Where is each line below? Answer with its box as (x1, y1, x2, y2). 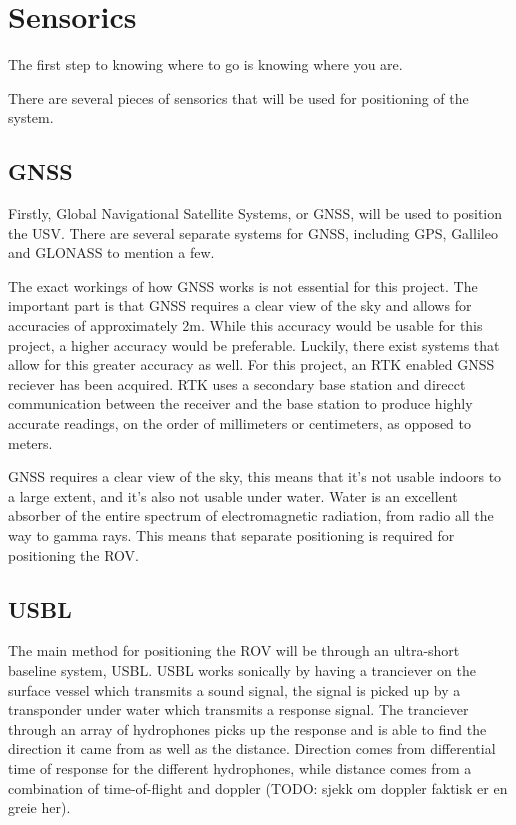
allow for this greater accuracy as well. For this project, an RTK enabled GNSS (8, 354, 495, 375)
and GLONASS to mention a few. (8, 242, 215, 263)
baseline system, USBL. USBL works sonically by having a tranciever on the (8, 660, 476, 680)
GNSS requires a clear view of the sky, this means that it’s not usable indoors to (8, 466, 502, 487)
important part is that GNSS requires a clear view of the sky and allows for (8, 295, 472, 316)
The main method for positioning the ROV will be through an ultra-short (8, 640, 460, 661)
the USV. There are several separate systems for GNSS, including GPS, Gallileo (8, 222, 498, 243)
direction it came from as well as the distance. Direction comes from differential (8, 738, 496, 759)
